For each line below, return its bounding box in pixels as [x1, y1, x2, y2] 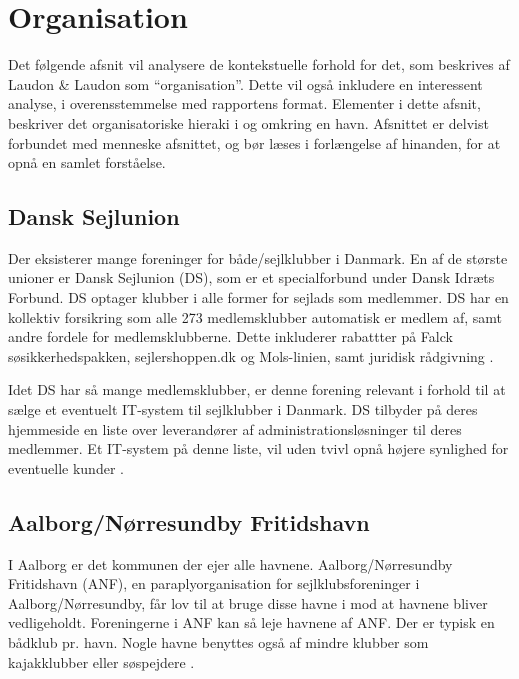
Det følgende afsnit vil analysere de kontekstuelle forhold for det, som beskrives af [8, 54, 510, 75]
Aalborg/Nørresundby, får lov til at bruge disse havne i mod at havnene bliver [8, 592, 488, 613]
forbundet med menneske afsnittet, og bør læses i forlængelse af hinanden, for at [8, 132, 501, 153]
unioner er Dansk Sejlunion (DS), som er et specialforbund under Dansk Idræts [8, 267, 495, 288]
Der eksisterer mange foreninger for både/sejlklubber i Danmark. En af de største [8, 247, 508, 268]
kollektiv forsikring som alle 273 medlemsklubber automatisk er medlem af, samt [8, 306, 503, 327]
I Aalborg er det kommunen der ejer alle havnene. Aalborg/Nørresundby [8, 553, 453, 574]
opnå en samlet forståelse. [8, 152, 166, 173]
